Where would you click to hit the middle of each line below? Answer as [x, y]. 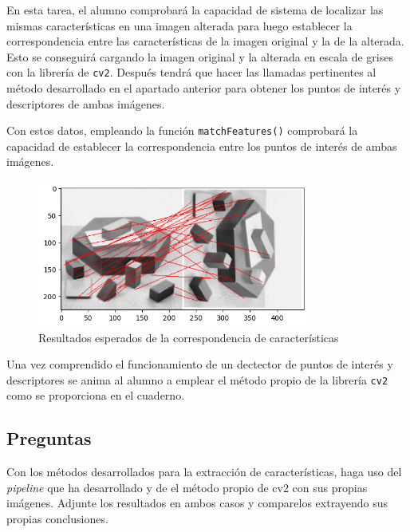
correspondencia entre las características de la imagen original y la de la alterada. [205, 41]
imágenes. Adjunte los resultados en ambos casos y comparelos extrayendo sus [197, 503]
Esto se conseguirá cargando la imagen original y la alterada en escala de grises [200, 56]
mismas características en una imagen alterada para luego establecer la [179, 25]
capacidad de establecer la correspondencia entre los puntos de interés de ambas [202, 146]
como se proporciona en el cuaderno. [96, 395]
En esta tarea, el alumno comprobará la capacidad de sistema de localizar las [195, 10]
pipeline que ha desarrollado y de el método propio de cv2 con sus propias [187, 487]
